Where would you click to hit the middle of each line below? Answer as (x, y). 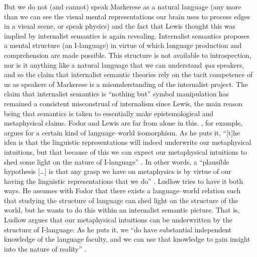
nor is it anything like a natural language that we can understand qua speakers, (124, 64)
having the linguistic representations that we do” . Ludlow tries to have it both (124, 181)
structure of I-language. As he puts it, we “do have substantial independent (118, 229)
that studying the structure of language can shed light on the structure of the (121, 200)
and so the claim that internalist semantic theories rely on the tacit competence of (128, 74)
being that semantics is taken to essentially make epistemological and (109, 113)
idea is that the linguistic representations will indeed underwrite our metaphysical (128, 142)
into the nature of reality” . (45, 248)
